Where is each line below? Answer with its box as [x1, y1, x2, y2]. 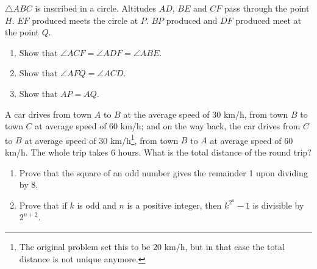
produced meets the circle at [32, 13, 138, 26]
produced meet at [235, 13, 302, 26]
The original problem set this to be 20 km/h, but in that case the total [19, 240, 285, 253]
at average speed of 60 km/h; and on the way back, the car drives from [35, 120, 301, 132]
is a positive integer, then [127, 198, 222, 211]
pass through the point [224, 2, 310, 14]
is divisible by [252, 198, 304, 211]
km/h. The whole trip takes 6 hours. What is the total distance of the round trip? [5, 146, 312, 158]
